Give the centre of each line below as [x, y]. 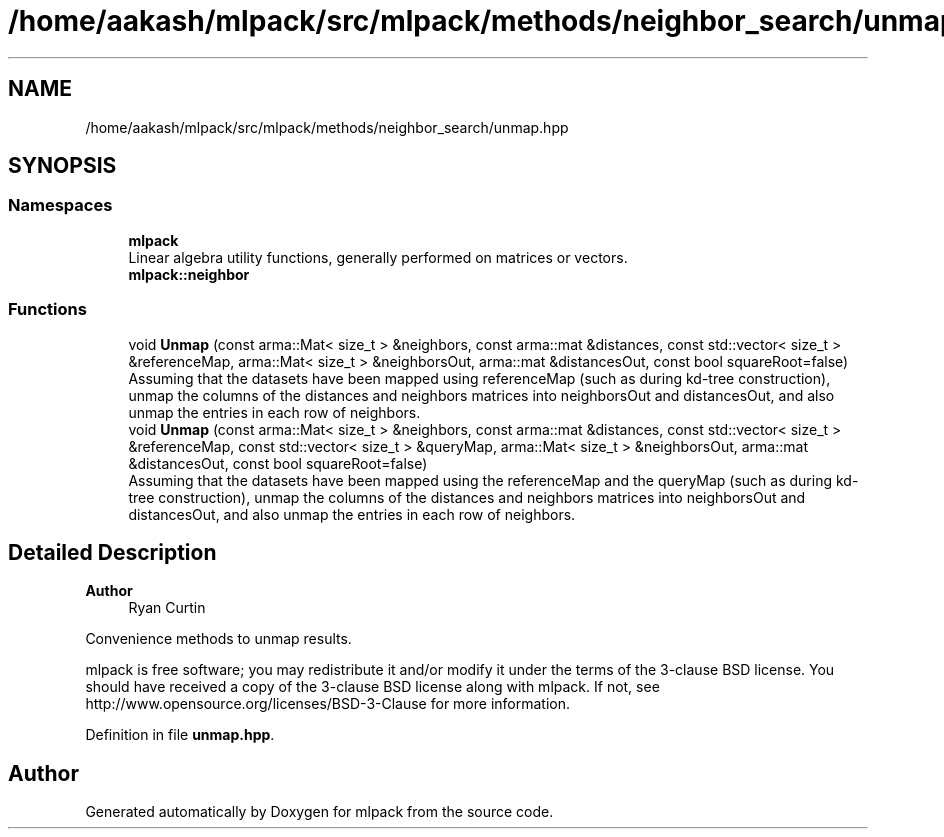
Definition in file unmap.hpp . [180, 735]
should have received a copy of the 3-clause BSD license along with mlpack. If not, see [372, 687]
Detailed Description [112, 552]
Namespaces [60, 205]
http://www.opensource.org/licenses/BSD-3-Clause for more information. [327, 704]
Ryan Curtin [167, 608]
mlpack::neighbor [189, 274]
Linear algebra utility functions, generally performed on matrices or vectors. [378, 257]
